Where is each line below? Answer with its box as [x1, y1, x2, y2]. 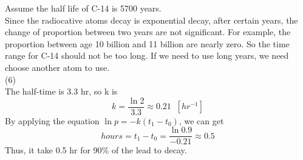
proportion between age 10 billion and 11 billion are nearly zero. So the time [5, 37, 290, 50]
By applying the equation [5, 114, 100, 127]
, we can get [179, 114, 224, 127]
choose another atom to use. [5, 61, 110, 73]
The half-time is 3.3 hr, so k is [5, 85, 118, 98]
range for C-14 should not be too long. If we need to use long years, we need [5, 49, 289, 62]
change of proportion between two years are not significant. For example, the [5, 25, 291, 38]
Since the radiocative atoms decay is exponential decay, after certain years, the [5, 13, 298, 26]
